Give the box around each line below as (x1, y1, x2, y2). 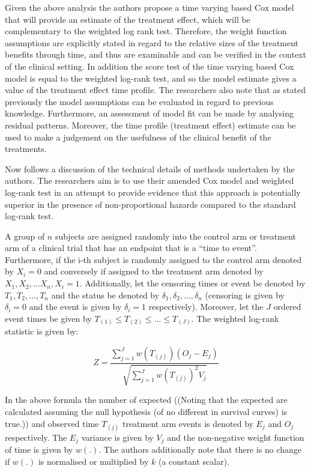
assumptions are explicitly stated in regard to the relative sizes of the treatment (5, 36, 299, 49)
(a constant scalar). (158, 455, 229, 467)
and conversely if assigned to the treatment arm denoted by (44, 265, 264, 277)
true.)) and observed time (5, 417, 99, 429)
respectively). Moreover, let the (148, 300, 264, 313)
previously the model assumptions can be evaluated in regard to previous (5, 95, 274, 107)
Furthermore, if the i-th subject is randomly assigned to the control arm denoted (5, 253, 302, 265)
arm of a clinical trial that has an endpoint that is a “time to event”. (5, 241, 257, 254)
